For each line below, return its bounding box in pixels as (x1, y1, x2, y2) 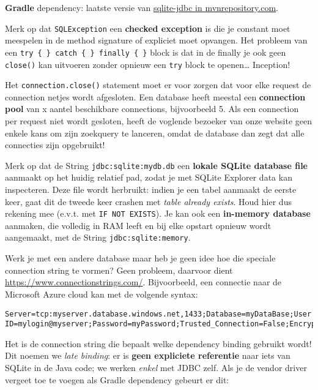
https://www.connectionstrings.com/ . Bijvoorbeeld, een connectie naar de (5, 276, 282, 288)
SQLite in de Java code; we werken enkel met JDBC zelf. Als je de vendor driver (5, 361, 307, 373)
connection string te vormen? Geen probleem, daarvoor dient (5, 263, 233, 276)
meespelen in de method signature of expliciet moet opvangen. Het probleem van (5, 34, 308, 47)
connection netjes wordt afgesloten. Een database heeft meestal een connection (5, 90, 306, 103)
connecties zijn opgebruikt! (5, 138, 105, 151)
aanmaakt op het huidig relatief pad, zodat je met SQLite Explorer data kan (5, 171, 292, 184)
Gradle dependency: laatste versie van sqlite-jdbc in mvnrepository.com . (5, 1, 278, 13)
